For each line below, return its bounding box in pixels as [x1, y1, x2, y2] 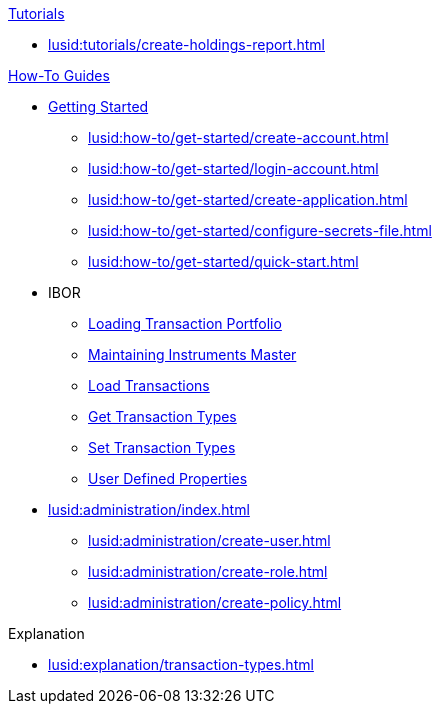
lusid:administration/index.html [48, 501, 250, 518]
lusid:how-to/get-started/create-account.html [88, 129, 389, 146]
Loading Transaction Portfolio [88, 315, 282, 332]
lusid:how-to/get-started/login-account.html [88, 160, 379, 177]
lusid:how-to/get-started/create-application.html [88, 191, 408, 208]
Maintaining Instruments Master [88, 346, 297, 363]
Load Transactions [88, 377, 210, 394]
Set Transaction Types [88, 439, 236, 456]
